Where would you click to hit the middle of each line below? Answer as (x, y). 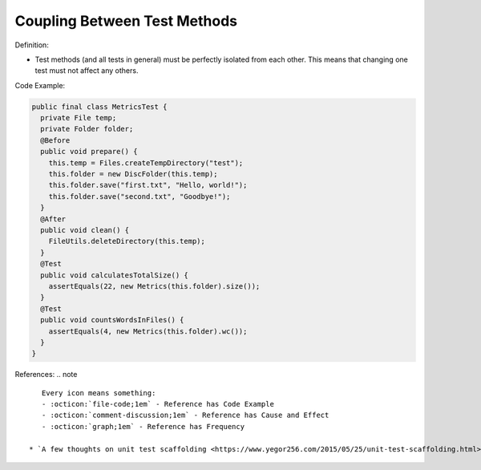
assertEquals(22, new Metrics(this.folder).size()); (154, 286)
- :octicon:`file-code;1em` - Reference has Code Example (158, 404)
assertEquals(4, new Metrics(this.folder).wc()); (148, 331)
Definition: (32, 45)
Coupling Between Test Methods (126, 21)
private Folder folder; (87, 129)
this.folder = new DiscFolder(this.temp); (133, 174)
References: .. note (46, 375)
